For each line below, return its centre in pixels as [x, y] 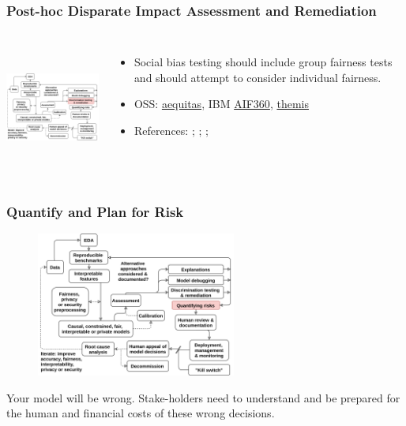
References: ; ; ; [171, 130]
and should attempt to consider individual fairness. [258, 77]
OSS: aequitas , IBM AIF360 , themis [221, 104]
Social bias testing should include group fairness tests [263, 62]
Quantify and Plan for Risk [95, 211]
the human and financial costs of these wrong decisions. [141, 413]
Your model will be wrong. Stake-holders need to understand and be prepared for [203, 397]
